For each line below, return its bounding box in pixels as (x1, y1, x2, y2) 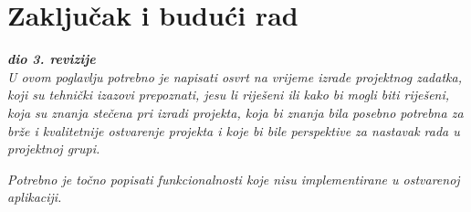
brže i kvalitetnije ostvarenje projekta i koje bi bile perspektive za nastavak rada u (7, 121, 460, 140)
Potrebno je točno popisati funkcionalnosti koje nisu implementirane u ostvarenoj (7, 169, 460, 188)
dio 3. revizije (7, 49, 96, 69)
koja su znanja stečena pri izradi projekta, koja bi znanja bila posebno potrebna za (7, 102, 464, 122)
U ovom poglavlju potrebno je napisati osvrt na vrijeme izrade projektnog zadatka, (7, 67, 462, 86)
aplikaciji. (7, 187, 62, 207)
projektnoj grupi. (7, 139, 100, 158)
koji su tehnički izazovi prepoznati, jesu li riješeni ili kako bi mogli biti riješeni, (7, 85, 450, 104)
